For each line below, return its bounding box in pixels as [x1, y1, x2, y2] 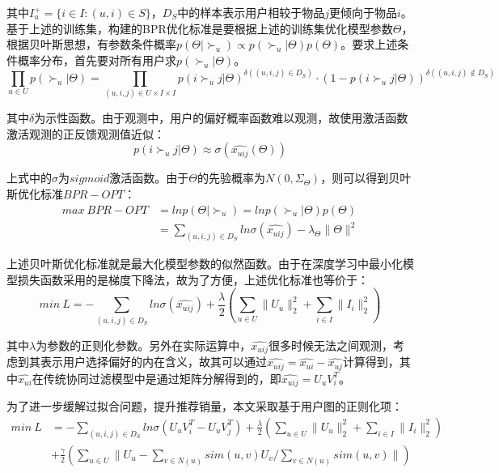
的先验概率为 [197, 169, 266, 186]
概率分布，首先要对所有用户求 [17, 51, 176, 68]
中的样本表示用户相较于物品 [177, 4, 325, 20]
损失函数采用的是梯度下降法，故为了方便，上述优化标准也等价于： [17, 271, 369, 288]
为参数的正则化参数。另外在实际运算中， [36, 336, 252, 353]
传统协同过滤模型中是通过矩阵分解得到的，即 [43, 369, 281, 386]
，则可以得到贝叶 [320, 169, 412, 186]
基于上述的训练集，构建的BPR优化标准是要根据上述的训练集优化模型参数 [6, 19, 393, 36]
